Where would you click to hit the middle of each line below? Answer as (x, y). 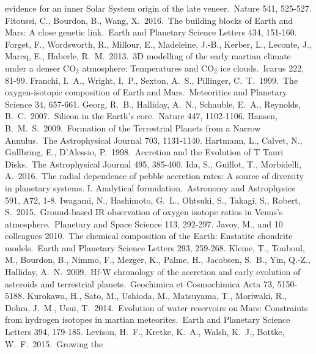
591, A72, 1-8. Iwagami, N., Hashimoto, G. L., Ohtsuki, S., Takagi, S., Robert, (153, 200)
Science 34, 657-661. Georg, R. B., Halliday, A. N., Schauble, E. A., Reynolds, (153, 104)
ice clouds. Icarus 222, (262, 68)
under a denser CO (41, 68)
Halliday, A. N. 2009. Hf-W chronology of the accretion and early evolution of (153, 272)
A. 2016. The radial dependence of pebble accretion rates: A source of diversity (154, 176)
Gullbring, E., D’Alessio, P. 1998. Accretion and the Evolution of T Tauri (144, 152)
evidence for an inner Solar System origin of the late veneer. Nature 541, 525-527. (158, 8)
